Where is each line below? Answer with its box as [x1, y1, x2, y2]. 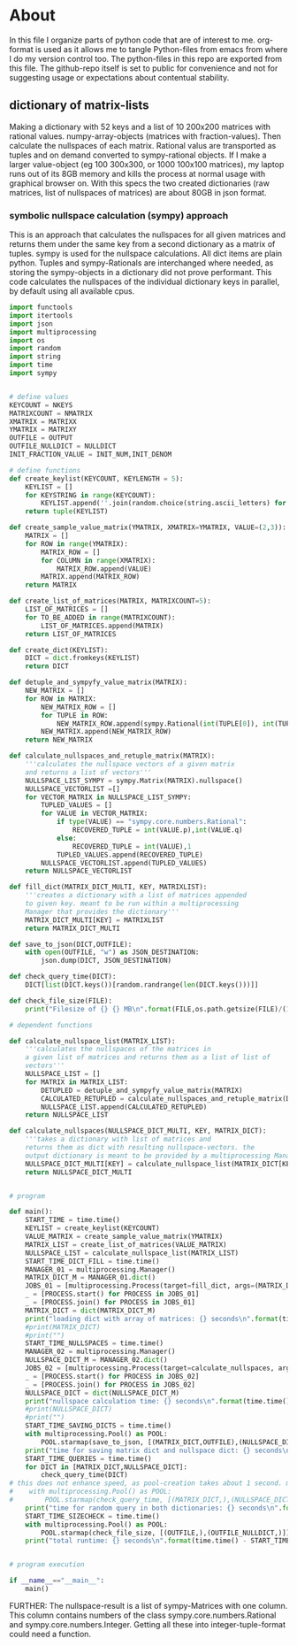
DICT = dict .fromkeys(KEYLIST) [25, 654, 141, 663]
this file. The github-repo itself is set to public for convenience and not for [9, 63, 278, 73]
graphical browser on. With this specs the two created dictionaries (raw [9, 178, 270, 188]
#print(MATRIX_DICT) [25, 1322, 101, 1332]
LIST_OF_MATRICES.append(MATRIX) [41, 621, 164, 630]
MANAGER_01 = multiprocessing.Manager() [25, 1265, 176, 1274]
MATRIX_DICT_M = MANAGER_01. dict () [25, 1273, 156, 1282]
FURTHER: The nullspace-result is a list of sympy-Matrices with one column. [9, 1600, 288, 1611]
